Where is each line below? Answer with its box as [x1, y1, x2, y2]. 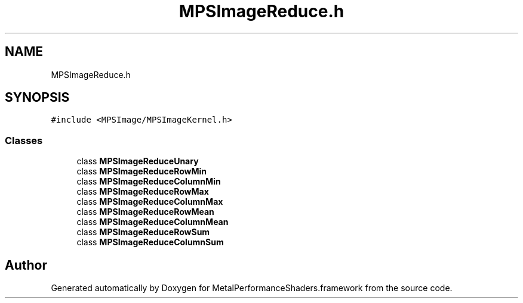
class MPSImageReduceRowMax [76, 186, 209, 197]
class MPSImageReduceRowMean [76, 207, 214, 217]
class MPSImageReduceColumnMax [76, 196, 223, 207]
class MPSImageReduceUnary [76, 156, 199, 167]
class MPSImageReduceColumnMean [76, 217, 229, 227]
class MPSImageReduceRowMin [76, 166, 207, 177]
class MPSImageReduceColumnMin [76, 176, 221, 187]
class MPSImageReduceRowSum [76, 227, 210, 238]
